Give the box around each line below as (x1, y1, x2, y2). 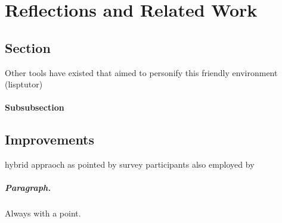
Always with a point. (5, 207, 81, 219)
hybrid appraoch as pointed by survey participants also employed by (5, 158, 255, 171)
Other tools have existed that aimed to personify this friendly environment (5, 66, 278, 78)
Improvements (5, 130, 95, 149)
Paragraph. (5, 181, 51, 194)
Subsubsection (5, 101, 64, 114)
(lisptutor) (5, 78, 43, 90)
